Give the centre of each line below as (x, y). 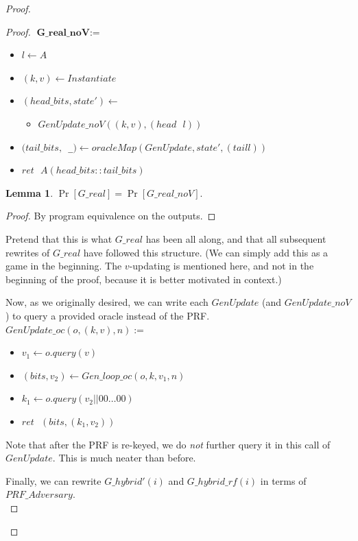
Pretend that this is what (59, 239)
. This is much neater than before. (124, 458)
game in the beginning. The (64, 266)
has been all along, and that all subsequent (236, 239)
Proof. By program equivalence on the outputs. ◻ (111, 216)
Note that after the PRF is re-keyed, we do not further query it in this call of (168, 444)
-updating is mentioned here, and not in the (222, 266)
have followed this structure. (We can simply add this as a (206, 252)
